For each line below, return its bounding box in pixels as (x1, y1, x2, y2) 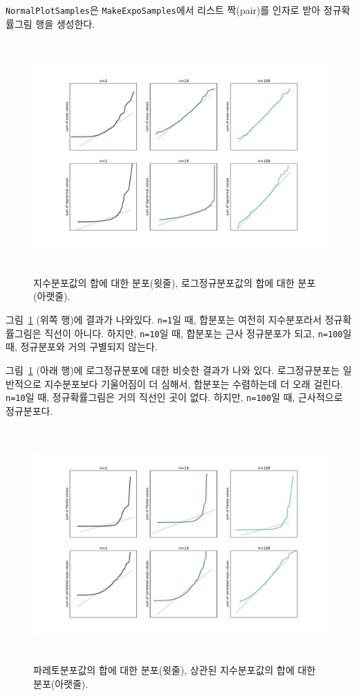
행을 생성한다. (35, 16, 95, 30)
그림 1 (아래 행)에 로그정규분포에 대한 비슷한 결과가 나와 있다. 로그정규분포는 (6, 362, 340, 377)
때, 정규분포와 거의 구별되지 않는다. (6, 339, 158, 354)
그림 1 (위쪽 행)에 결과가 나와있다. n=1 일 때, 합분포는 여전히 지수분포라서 (6, 312, 322, 327)
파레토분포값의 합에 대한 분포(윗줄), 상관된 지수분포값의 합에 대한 (33, 662, 316, 677)
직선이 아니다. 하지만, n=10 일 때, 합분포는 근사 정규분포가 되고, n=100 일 (44, 325, 352, 340)
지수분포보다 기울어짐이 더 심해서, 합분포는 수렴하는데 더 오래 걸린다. (44, 376, 343, 391)
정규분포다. (6, 403, 53, 418)
